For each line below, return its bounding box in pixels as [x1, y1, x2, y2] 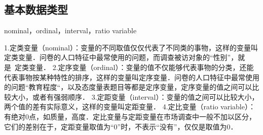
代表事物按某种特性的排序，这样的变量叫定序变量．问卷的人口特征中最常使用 [4, 72, 259, 82]
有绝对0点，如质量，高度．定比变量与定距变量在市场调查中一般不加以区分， [4, 111, 256, 121]
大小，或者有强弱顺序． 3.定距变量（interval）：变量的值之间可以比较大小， [11, 91, 259, 102]
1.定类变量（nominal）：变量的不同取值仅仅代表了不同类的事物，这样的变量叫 [4, 42, 258, 52]
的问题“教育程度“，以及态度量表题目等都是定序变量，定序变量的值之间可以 [4, 82, 252, 92]
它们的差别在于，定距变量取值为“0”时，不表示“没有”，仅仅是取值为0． [4, 121, 238, 131]
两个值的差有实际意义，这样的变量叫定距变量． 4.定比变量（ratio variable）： [4, 101, 255, 112]
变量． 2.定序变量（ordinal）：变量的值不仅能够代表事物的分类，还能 [28, 61, 254, 72]
